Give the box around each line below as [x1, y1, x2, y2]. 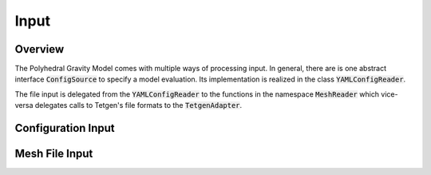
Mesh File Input [14, 147, 93, 161]
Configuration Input [14, 121, 115, 135]
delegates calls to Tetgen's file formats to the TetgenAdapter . [34, 101, 243, 110]
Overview [14, 42, 65, 56]
